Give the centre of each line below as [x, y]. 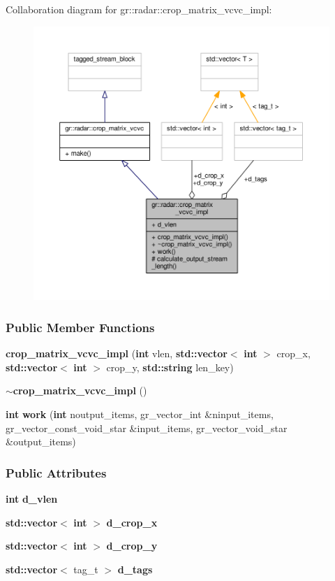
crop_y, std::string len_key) [170, 367]
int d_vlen [32, 498]
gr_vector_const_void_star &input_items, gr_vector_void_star [147, 428]
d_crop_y [132, 546]
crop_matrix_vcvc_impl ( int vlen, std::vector [117, 353]
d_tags [135, 569]
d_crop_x [132, 522]
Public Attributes [56, 472]
